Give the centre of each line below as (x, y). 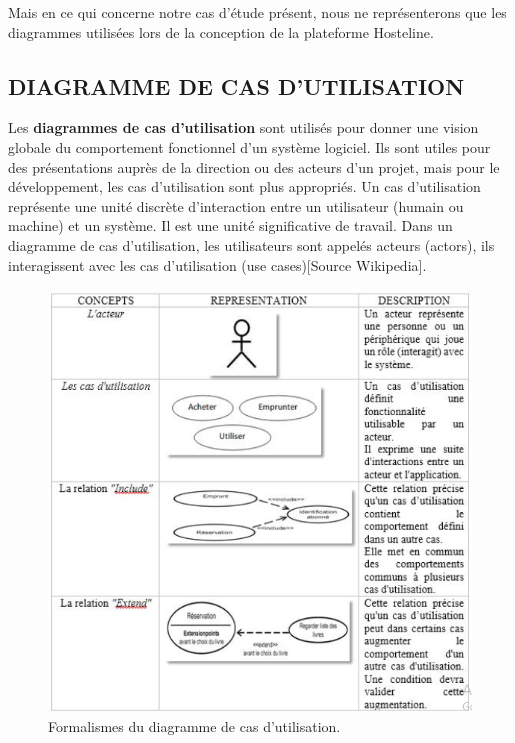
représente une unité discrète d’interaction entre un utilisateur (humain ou (236, 205)
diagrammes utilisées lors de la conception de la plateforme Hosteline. (221, 31)
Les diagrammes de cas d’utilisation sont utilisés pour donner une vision (243, 127)
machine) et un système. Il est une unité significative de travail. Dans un (230, 225)
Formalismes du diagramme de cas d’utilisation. (194, 725)
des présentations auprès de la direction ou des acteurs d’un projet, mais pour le (254, 166)
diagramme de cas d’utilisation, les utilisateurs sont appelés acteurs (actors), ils (251, 244)
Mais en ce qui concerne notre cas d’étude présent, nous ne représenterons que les (257, 12)
